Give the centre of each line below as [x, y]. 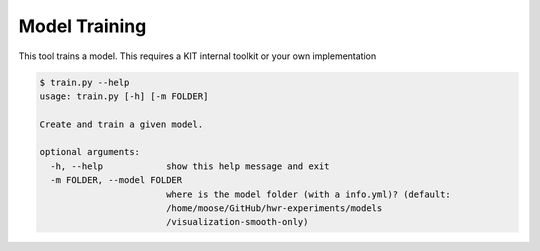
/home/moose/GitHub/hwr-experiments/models [274, 208]
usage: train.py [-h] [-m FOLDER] [124, 96]
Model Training [82, 26]
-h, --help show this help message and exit [190, 166]
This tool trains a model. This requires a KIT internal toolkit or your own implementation [197, 56]
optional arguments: [89, 152]
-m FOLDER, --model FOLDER [116, 180]
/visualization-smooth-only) [237, 222]
